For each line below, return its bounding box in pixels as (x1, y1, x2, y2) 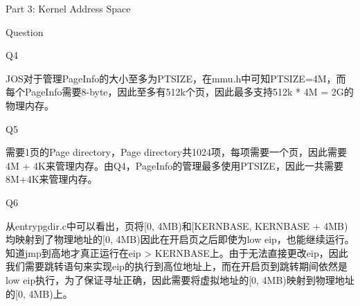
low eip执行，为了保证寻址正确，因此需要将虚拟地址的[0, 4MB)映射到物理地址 (6, 272, 354, 287)
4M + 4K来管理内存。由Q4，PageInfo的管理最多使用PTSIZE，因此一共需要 (6, 158, 343, 172)
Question (6, 24, 44, 39)
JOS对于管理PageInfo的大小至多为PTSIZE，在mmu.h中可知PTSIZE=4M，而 (6, 71, 346, 85)
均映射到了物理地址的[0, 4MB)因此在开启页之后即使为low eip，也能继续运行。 (6, 232, 354, 246)
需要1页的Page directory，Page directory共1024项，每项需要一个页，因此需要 (6, 145, 347, 159)
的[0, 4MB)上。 (6, 286, 73, 300)
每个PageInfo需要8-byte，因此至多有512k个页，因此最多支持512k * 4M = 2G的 (6, 84, 354, 99)
